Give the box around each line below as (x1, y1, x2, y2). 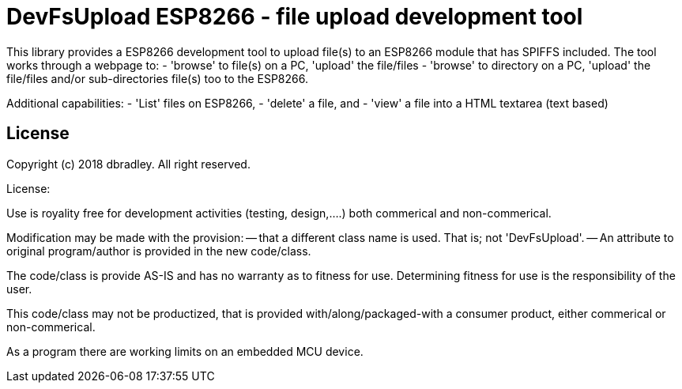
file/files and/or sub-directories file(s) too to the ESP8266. (6, 71, 308, 85)
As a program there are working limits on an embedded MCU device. (6, 344, 364, 358)
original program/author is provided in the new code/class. (6, 244, 311, 258)
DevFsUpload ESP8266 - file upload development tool (6, 3, 583, 30)
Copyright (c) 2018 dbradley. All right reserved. (6, 157, 251, 171)
